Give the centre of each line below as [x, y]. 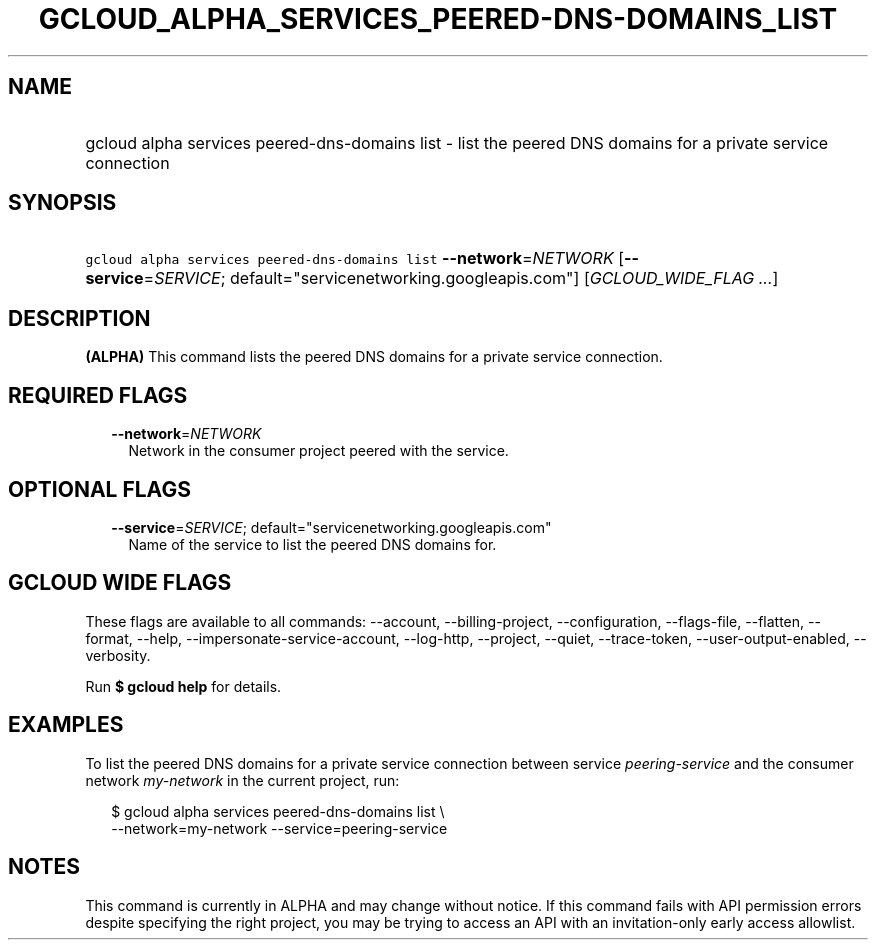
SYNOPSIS [62, 203]
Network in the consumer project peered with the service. [318, 451]
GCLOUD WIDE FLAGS [120, 583]
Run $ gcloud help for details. [183, 686]
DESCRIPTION [79, 318]
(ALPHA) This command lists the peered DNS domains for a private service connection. [374, 357]
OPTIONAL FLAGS [99, 489]
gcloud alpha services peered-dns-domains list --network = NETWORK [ [354, 258]
